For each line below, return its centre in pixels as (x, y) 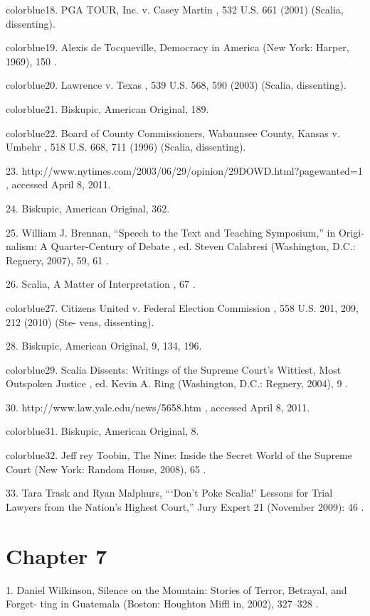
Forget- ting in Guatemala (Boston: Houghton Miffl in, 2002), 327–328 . (162, 604)
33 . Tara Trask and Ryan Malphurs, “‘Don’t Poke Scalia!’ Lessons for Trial (169, 493)
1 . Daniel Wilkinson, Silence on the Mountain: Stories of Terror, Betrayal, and (176, 589)
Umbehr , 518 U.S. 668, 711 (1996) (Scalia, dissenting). (126, 147)
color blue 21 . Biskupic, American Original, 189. (107, 108)
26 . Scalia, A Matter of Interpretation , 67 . (101, 284)
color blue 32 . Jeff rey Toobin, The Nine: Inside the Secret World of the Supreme (179, 455)
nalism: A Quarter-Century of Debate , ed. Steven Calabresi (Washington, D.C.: (181, 246)
